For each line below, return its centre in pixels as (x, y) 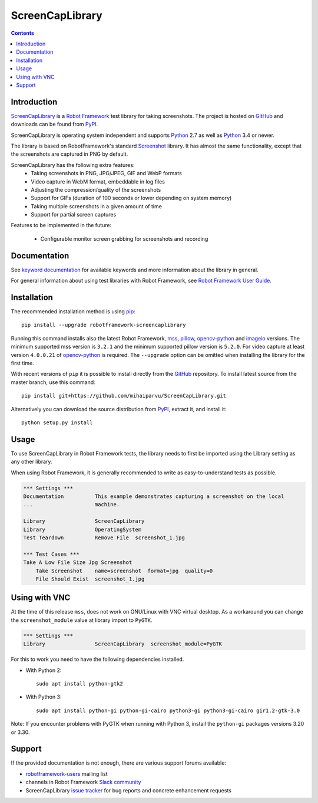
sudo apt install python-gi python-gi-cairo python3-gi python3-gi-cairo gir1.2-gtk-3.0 (168, 710)
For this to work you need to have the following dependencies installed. (97, 659)
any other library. (32, 462)
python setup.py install (57, 422)
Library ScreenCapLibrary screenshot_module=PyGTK (123, 644)
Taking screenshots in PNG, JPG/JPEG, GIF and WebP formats (106, 173)
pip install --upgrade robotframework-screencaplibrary (104, 325)
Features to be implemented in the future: (61, 225)
